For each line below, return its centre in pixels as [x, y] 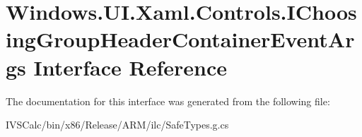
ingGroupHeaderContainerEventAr [180, 39]
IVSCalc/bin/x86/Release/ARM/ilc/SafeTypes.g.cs [117, 125]
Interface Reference [130, 67]
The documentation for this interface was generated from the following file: [168, 101]
